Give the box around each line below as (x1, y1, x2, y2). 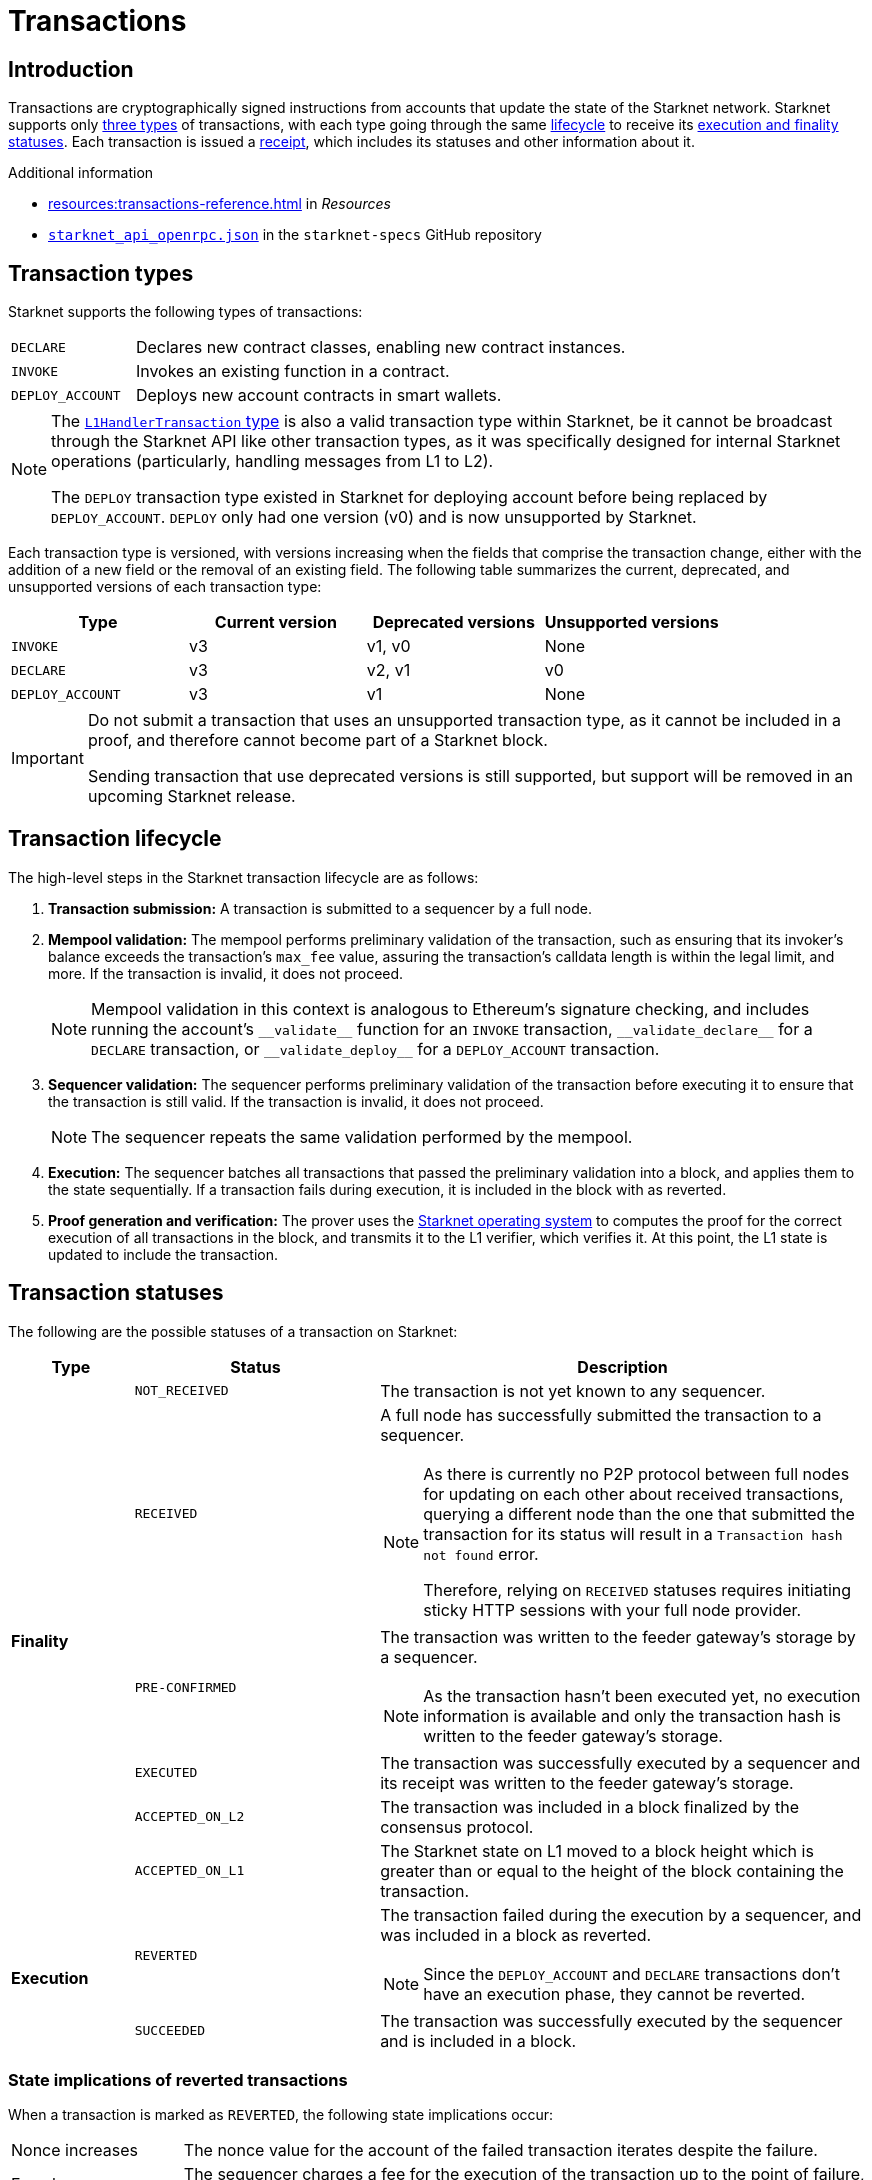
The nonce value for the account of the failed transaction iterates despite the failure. (183, 2140, 818, 2161)
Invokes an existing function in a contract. (135, 361, 450, 382)
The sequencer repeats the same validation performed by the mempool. (91, 1126, 633, 1147)
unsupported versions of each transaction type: (8, 578, 322, 596)
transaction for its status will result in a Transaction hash (423, 1523, 843, 1544)
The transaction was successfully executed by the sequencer (380, 2010, 843, 2031)
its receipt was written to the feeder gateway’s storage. (380, 1772, 794, 1793)
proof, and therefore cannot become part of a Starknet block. (87, 730, 548, 751)
